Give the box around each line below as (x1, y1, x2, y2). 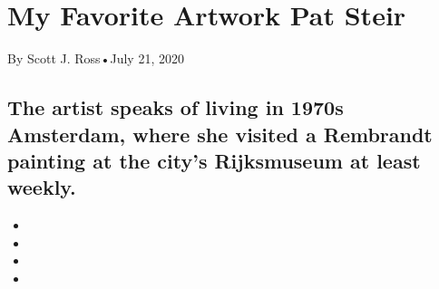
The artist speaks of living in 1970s (7, 93, 344, 121)
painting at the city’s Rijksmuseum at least (7, 146, 421, 174)
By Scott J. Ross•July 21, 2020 (7, 49, 184, 68)
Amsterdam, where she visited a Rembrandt (7, 120, 433, 148)
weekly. (7, 173, 76, 201)
